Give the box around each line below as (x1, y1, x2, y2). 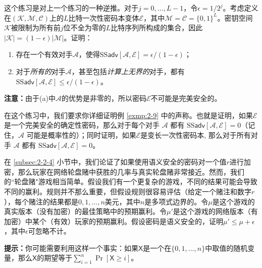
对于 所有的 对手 (16, 66, 66, 76)
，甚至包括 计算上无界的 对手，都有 (71, 66, 185, 76)
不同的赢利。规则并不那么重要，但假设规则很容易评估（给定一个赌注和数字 (4, 186, 251, 196)
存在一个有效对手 (16, 49, 73, 60)
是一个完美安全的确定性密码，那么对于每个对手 (4, 120, 160, 130)
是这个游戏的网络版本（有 (173, 206, 258, 217)
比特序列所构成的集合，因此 (111, 22, 203, 33)
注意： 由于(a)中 (4, 93, 56, 103)
